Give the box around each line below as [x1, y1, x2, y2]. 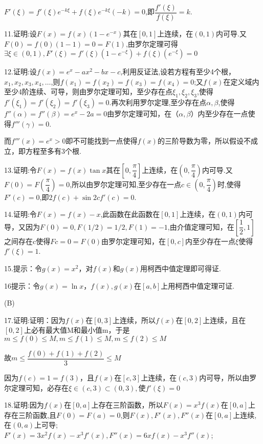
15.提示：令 [4, 263, 42, 273]
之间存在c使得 [4, 235, 51, 246]
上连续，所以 [113, 314, 156, 325]
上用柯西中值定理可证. [161, 280, 235, 291]
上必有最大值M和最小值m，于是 [24, 325, 130, 335]
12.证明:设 [4, 66, 37, 77]
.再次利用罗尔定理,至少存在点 [109, 97, 207, 108]
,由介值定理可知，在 [167, 221, 234, 232]
